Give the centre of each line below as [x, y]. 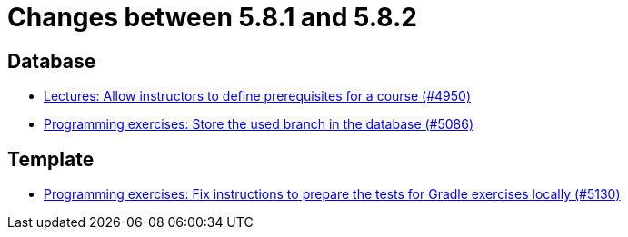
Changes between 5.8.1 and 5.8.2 [212, 17]
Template [51, 159]
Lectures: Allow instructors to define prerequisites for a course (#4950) [258, 96]
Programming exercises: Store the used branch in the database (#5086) [259, 124]
